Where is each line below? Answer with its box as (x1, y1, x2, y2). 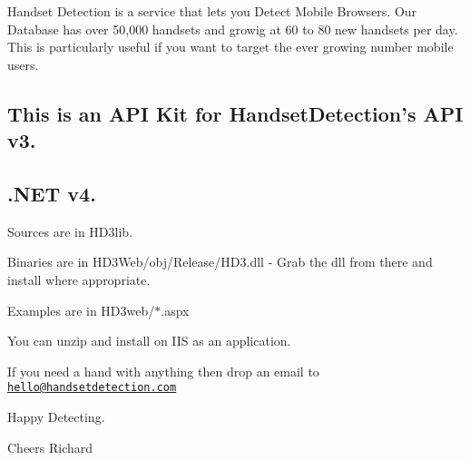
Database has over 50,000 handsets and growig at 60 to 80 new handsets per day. (7, 19, 458, 38)
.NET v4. (7, 179, 96, 207)
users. (7, 54, 39, 73)
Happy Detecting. (7, 406, 105, 426)
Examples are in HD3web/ (7, 300, 155, 319)
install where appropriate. (7, 269, 151, 289)
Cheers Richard (7, 437, 93, 456)
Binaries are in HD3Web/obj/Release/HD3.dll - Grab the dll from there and (7, 252, 433, 271)
